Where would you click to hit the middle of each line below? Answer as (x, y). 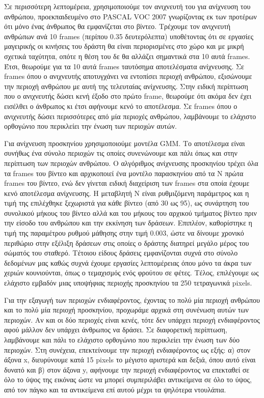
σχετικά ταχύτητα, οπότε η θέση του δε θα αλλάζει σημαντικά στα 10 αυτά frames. (127, 56)
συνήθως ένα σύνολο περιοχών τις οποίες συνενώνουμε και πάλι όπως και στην (121, 153)
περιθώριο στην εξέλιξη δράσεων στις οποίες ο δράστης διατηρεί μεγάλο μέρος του (127, 243)
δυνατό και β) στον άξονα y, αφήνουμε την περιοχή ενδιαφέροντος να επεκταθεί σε (127, 369)
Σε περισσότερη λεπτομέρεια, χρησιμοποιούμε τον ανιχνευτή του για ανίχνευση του (127, 6)
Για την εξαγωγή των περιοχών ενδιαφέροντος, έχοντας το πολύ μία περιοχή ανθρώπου (132, 300)
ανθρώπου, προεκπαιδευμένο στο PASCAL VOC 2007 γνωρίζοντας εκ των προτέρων (130, 16)
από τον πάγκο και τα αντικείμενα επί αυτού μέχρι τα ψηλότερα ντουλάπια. (115, 389)
